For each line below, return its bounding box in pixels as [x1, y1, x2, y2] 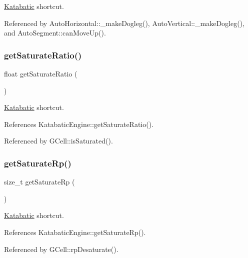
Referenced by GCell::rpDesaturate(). [4, 243, 118, 254]
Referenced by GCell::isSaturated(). [4, 135, 113, 146]
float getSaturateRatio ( [4, 68, 77, 78]
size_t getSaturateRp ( [4, 176, 75, 187]
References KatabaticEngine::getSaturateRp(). [4, 226, 146, 237]
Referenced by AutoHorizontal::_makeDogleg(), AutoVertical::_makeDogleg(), [4, 17, 244, 28]
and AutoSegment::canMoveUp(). [4, 27, 106, 38]
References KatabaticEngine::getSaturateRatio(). [4, 118, 154, 129]
